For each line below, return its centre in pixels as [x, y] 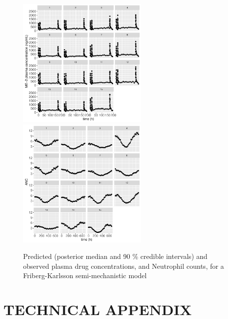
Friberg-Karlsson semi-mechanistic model [85, 275]
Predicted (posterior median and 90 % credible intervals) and [115, 256]
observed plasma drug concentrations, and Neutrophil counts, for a [124, 266]
